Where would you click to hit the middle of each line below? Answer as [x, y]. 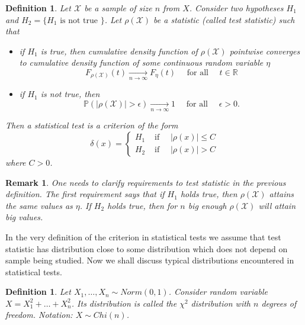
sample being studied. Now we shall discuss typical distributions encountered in [150, 260]
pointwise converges [265, 51]
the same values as [39, 205]
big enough [207, 205]
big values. [24, 217]
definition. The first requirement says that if [85, 194]
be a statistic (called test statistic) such [224, 19]
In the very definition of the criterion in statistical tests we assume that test [143, 236]
